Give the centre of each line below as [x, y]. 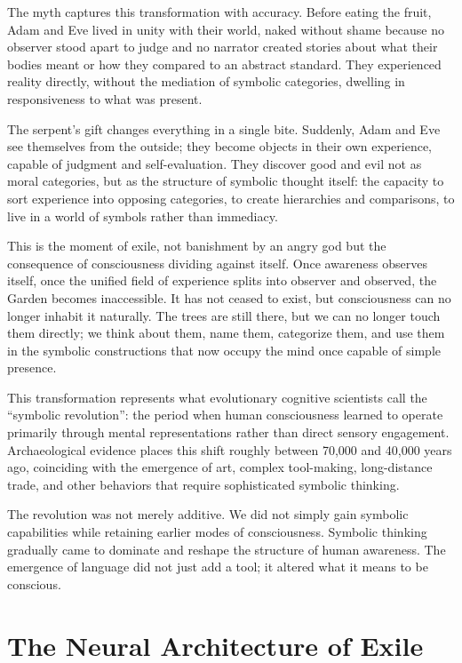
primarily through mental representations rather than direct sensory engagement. [228, 432]
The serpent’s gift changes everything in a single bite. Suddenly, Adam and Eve [224, 128]
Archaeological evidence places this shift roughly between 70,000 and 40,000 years [230, 449]
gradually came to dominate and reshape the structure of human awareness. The [227, 549]
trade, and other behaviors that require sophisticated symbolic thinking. [203, 484]
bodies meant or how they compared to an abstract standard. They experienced [224, 64]
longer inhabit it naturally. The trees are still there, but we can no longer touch [224, 315]
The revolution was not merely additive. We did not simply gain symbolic [208, 514]
